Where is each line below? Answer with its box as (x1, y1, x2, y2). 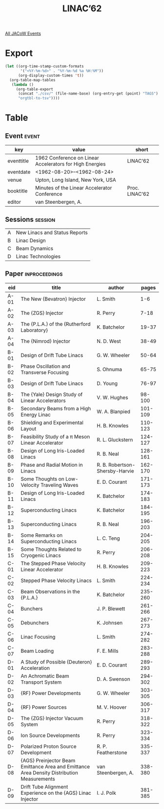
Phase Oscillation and (20, 363, 71, 370)
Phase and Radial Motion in (20, 461, 83, 468)
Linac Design (16, 237, 46, 244)
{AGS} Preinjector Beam (20, 757, 76, 764)
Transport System (20, 679, 62, 686)
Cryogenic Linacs (20, 552, 61, 559)
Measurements (20, 775, 55, 782)
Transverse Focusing (20, 369, 69, 376)
